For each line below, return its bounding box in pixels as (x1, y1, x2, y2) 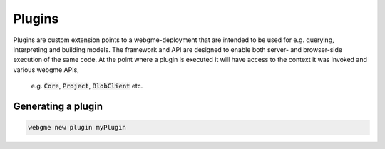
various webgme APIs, (13, 65, 80, 74)
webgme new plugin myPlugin (28, 123, 126, 132)
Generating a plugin (13, 100, 103, 112)
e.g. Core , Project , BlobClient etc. (31, 82, 143, 91)
